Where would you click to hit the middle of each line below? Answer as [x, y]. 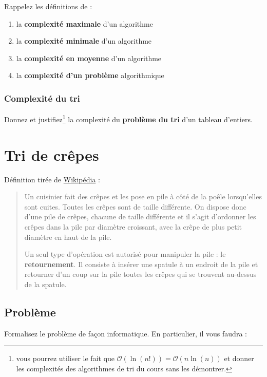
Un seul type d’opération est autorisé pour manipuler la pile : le [125, 254]
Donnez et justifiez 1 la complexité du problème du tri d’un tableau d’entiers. [128, 118]
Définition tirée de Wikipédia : [52, 179]
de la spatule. [45, 284]
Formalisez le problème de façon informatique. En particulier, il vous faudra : [126, 333]
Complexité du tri [42, 98]
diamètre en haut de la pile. [68, 237]
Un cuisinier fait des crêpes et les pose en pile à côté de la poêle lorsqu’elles [143, 196]
